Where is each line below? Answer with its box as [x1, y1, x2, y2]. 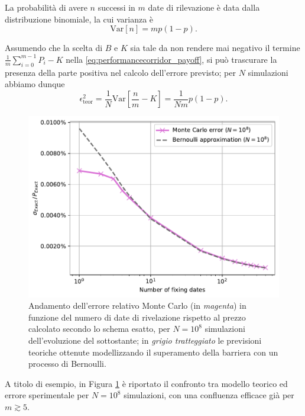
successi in [98, 1, 135, 13]
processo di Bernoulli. [28, 357, 106, 370]
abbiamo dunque [5, 78, 65, 90]
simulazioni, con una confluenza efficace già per [124, 389, 294, 401]
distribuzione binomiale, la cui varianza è [5, 12, 154, 25]
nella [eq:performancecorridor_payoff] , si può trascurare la [66, 53, 277, 65]
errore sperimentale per [5, 389, 89, 401]
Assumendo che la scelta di [5, 41, 103, 54]
